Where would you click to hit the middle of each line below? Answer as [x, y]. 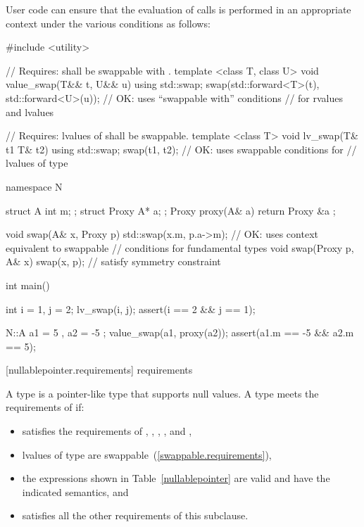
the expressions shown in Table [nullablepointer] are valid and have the [176, 478]
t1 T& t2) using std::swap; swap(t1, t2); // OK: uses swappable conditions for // [181, 149]
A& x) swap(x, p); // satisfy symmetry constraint [113, 261]
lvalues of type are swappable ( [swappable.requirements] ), [147, 454]
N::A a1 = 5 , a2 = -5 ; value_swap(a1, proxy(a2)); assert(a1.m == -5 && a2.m [180, 332]
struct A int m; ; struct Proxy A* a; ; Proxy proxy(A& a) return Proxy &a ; [171, 210]
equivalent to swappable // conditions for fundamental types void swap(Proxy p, [180, 247]
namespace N [34, 186]
